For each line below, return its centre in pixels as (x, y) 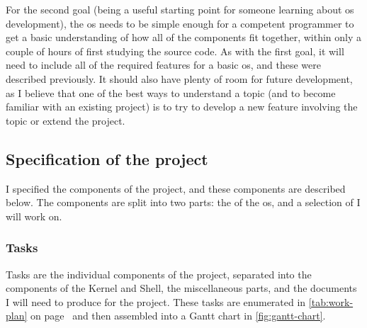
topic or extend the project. (66, 120)
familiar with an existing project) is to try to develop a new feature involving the (182, 107)
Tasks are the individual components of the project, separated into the (159, 274)
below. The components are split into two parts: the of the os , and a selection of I (183, 202)
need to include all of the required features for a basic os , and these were (163, 65)
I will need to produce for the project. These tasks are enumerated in (156, 301)
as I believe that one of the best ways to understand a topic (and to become (171, 92)
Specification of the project (107, 158)
